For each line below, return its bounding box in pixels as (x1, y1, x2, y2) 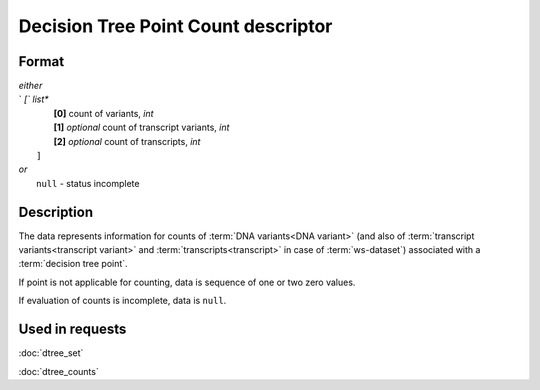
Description (18, 203, 94, 220)
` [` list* (18, 93, 49, 105)
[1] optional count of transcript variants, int (53, 121, 230, 134)
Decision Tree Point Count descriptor (18, 15, 333, 37)
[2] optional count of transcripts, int (53, 135, 201, 147)
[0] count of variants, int (53, 107, 154, 119)
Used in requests (18, 321, 127, 338)
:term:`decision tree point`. (18, 258, 129, 270)
